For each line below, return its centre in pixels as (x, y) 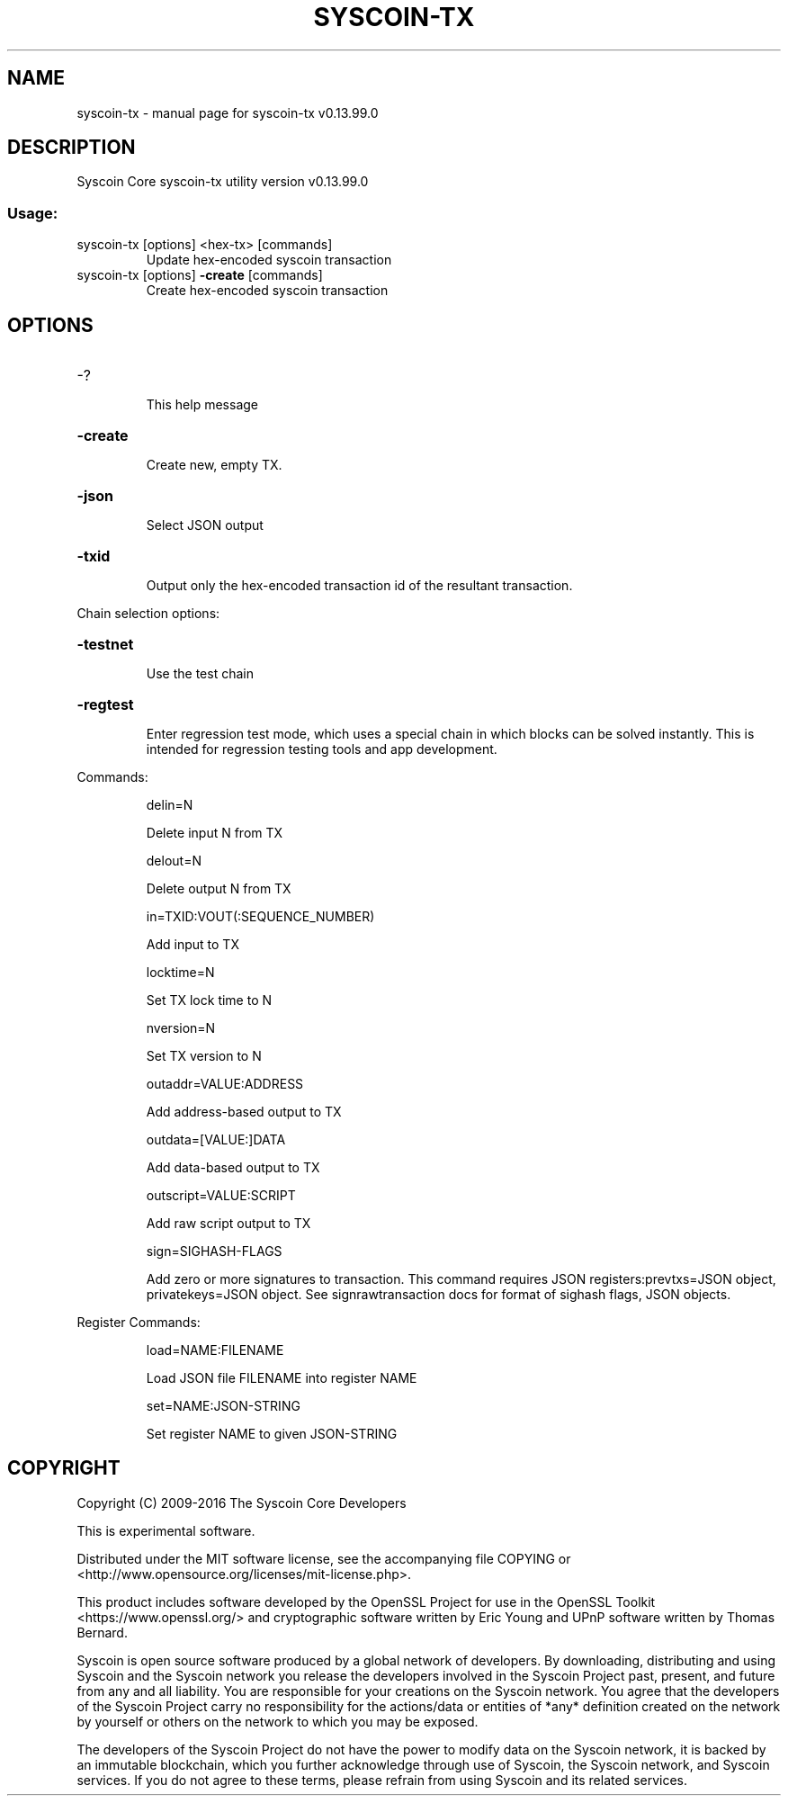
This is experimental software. (166, 1530)
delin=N (170, 805)
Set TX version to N (204, 1056)
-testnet (105, 645)
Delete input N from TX (215, 833)
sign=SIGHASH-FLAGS (214, 1251)
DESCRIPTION (72, 148)
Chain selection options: (148, 614)
